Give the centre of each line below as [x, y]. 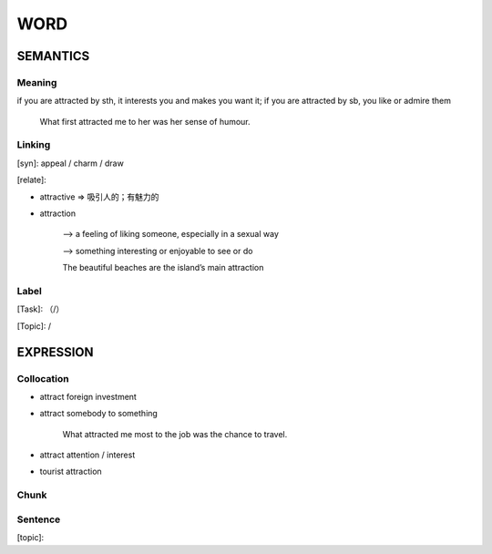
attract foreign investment [88, 396]
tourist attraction [71, 472]
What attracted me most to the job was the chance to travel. [175, 434]
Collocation [43, 378]
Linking [34, 145]
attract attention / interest [87, 455]
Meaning [37, 82]
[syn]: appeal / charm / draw [71, 163]
